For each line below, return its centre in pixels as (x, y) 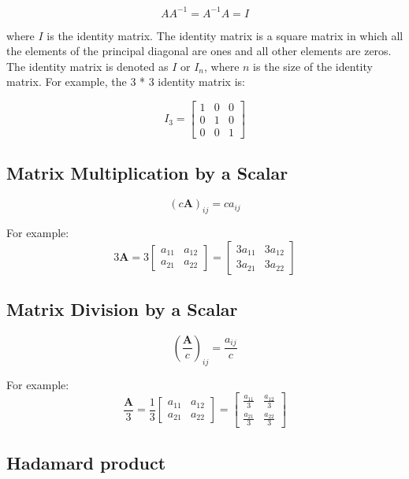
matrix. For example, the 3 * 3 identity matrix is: (126, 82)
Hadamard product (86, 462)
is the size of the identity (313, 66)
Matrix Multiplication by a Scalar (147, 173)
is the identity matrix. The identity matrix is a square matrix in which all (225, 35)
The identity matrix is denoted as (87, 66)
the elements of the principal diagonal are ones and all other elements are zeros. (199, 51)
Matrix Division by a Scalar (122, 308)
